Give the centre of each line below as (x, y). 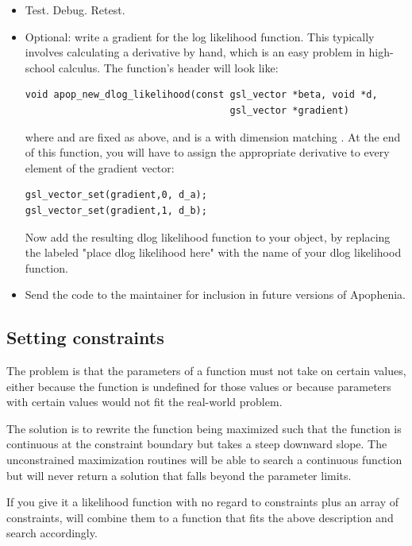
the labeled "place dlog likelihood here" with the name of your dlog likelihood (213, 252)
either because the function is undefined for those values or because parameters (199, 386)
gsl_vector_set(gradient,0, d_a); (116, 195)
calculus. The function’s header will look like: (168, 67)
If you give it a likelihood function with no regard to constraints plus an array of (202, 502)
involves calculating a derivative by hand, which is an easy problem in (195, 52)
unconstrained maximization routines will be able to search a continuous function (204, 460)
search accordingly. (52, 533)
